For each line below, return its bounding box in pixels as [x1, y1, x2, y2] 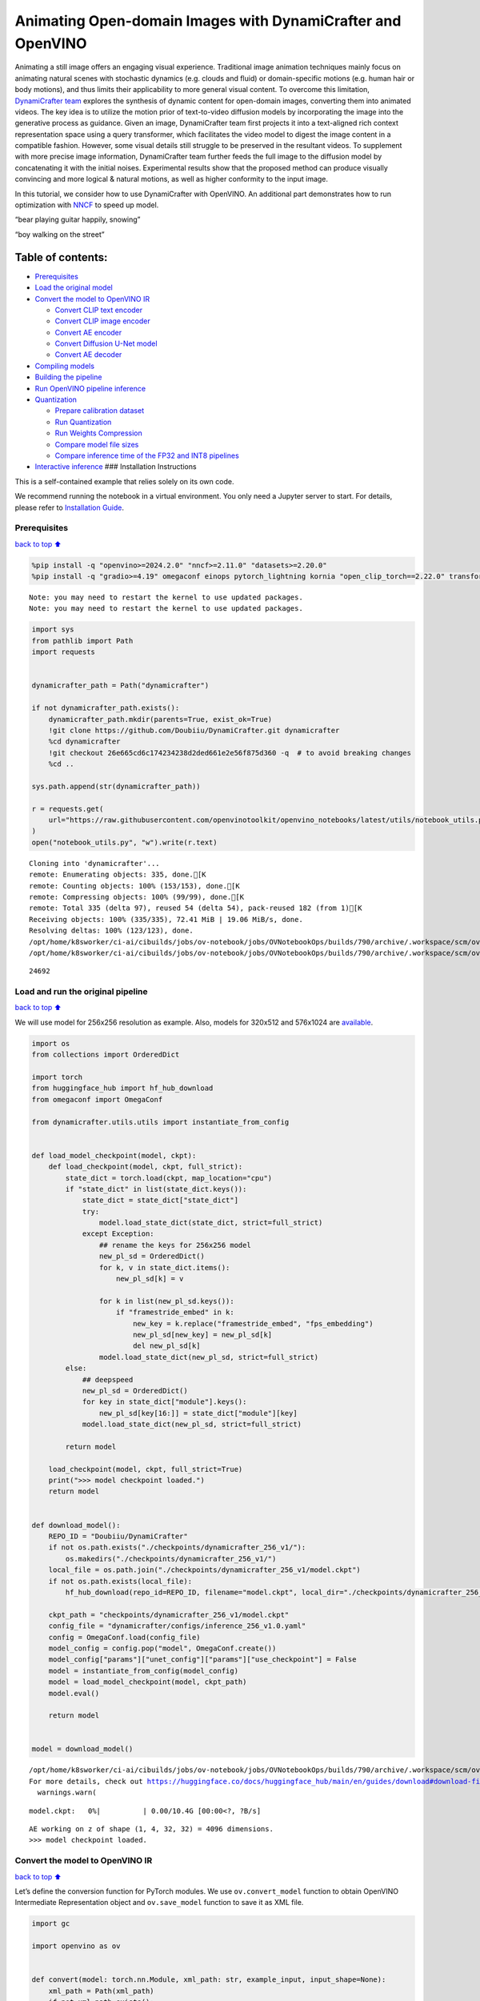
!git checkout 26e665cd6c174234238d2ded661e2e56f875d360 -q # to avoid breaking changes [48, 748, 412, 757]
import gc [31, 1919, 70, 1928]
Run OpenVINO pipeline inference [34, 383, 146, 393]
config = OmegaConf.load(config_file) [48, 1633, 201, 1642]
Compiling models [34, 361, 95, 371]
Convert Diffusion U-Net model [54, 339, 158, 348]
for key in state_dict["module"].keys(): [82, 1397, 247, 1406]
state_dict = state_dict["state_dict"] [82, 1196, 239, 1205]
